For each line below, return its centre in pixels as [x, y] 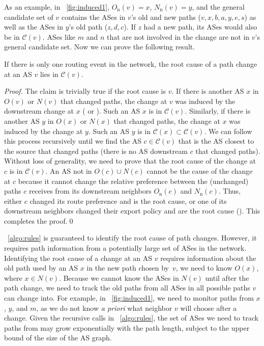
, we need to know [204, 268]
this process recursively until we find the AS [73, 141]
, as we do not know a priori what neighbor [104, 308]
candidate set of [29, 17]
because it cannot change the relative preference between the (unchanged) [133, 181]
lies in [49, 74]
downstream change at [39, 111]
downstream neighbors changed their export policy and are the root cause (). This [132, 211]
